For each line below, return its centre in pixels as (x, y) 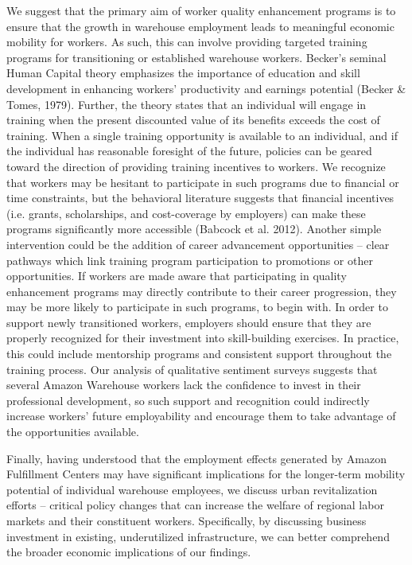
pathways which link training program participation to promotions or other (190, 260)
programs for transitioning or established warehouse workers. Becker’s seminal (196, 57)
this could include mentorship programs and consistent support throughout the (199, 354)
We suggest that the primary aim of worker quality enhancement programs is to (201, 10)
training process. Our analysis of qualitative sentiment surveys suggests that (192, 369)
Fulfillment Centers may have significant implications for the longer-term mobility (206, 474)
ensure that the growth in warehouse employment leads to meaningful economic (200, 26)
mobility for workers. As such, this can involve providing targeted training (187, 42)
